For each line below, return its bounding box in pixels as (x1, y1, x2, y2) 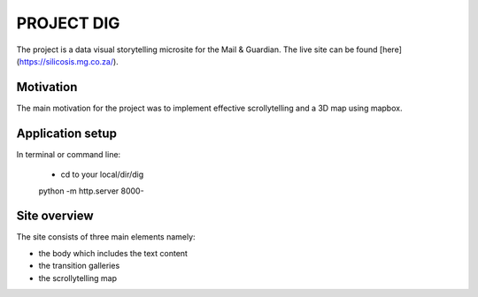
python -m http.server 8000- (38, 186, 145, 196)
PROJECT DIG (16, 13, 120, 33)
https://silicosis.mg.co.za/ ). (19, 56, 119, 66)
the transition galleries (38, 261, 120, 271)
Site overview (16, 209, 94, 224)
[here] (379, 44, 402, 55)
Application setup (16, 126, 117, 141)
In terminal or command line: (16, 148, 121, 159)
